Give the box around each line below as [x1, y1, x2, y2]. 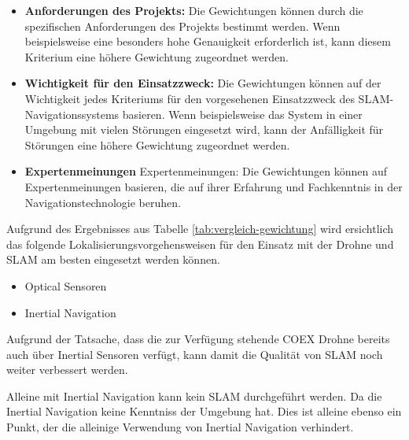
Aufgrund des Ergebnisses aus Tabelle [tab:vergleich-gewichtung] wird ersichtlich [6, 220, 394, 237]
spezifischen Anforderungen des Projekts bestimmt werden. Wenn [24, 17, 341, 34]
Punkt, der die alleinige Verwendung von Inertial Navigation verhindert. [6, 419, 354, 435]
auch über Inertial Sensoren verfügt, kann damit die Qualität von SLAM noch [6, 346, 383, 362]
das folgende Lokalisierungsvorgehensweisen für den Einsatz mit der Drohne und [6, 235, 394, 252]
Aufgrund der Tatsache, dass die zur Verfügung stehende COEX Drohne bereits [6, 331, 390, 347]
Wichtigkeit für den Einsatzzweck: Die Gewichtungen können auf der [24, 75, 381, 91]
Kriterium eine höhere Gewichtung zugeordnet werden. [24, 48, 289, 65]
